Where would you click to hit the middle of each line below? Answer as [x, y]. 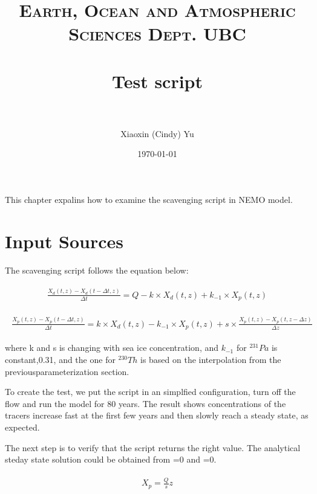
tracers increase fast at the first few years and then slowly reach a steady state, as [157, 415]
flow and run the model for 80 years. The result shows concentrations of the [145, 403]
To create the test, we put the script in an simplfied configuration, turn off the [150, 392]
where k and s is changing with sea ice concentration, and [112, 348]
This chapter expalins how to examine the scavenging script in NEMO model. [149, 200]
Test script [157, 81]
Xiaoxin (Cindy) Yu [157, 133]
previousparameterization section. [67, 371]
